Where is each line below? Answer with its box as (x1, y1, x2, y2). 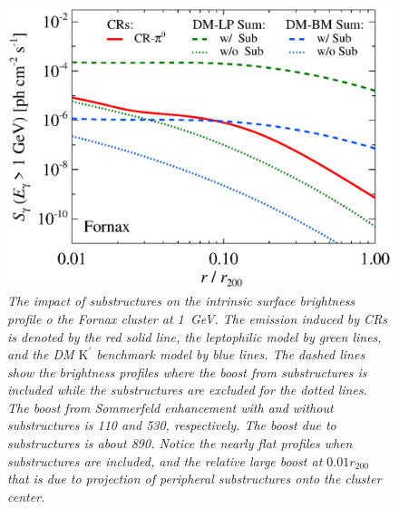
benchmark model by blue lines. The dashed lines (96, 345, 365, 364)
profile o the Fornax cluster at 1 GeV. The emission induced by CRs (7, 308, 388, 328)
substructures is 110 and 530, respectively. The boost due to (7, 416, 336, 435)
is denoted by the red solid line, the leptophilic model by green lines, (7, 327, 382, 346)
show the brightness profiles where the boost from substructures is (7, 362, 367, 381)
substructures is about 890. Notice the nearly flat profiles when (7, 434, 353, 453)
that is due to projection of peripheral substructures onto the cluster (7, 469, 382, 488)
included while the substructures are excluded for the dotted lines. (7, 380, 367, 399)
